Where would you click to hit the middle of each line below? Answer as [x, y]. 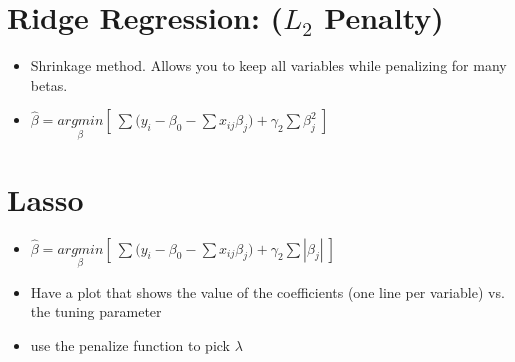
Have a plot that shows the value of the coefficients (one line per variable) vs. [267, 291]
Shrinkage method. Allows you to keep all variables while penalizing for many [268, 65]
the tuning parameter [96, 311]
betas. [49, 84]
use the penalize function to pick [130, 345]
